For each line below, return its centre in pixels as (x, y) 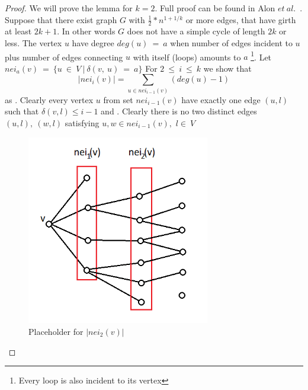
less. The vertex (33, 43)
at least (18, 31)
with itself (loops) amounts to (187, 57)
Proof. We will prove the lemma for (69, 8)
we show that (227, 68)
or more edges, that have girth (241, 19)
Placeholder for (56, 332)
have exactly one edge (221, 99)
